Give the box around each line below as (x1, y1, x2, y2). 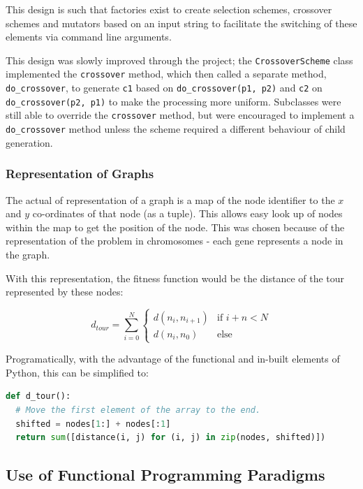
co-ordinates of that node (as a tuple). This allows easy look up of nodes (32, 206, 343, 221)
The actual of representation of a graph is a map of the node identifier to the (6, 192, 335, 207)
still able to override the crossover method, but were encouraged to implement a (6, 108, 355, 122)
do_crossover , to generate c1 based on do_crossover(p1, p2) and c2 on (6, 80, 323, 95)
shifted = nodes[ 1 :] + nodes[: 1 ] (15, 418, 171, 429)
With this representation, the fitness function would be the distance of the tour (6, 270, 345, 285)
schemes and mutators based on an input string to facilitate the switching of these (6, 15, 357, 30)
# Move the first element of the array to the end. (15, 405, 261, 416)
